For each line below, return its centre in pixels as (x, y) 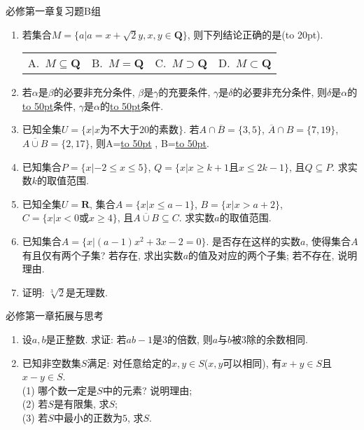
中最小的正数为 (88, 417)
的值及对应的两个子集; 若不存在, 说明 (273, 255)
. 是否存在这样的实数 (253, 241)
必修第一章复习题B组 (53, 11)
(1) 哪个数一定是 (59, 390)
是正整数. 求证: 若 (86, 339)
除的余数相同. (277, 339)
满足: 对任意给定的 (129, 362)
